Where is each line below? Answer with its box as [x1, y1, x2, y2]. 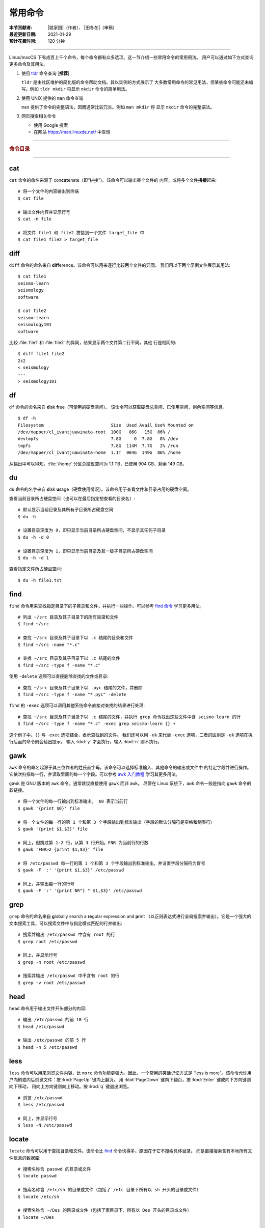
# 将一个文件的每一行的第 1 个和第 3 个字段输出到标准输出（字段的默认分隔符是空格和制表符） [18, 819, 215, 825]
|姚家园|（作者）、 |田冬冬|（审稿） [48, 25, 117, 30]
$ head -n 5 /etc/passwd [18, 1044, 78, 1050]
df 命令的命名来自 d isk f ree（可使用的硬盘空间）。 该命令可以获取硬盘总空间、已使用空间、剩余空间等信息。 [9, 404, 227, 410]
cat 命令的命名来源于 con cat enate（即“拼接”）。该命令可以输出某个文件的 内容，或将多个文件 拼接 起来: [9, 177, 217, 183]
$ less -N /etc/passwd [18, 1122, 73, 1128]
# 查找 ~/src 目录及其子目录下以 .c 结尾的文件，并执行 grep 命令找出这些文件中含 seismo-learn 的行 [18, 714, 241, 720]
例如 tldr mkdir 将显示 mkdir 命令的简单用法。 [29, 86, 130, 92]
